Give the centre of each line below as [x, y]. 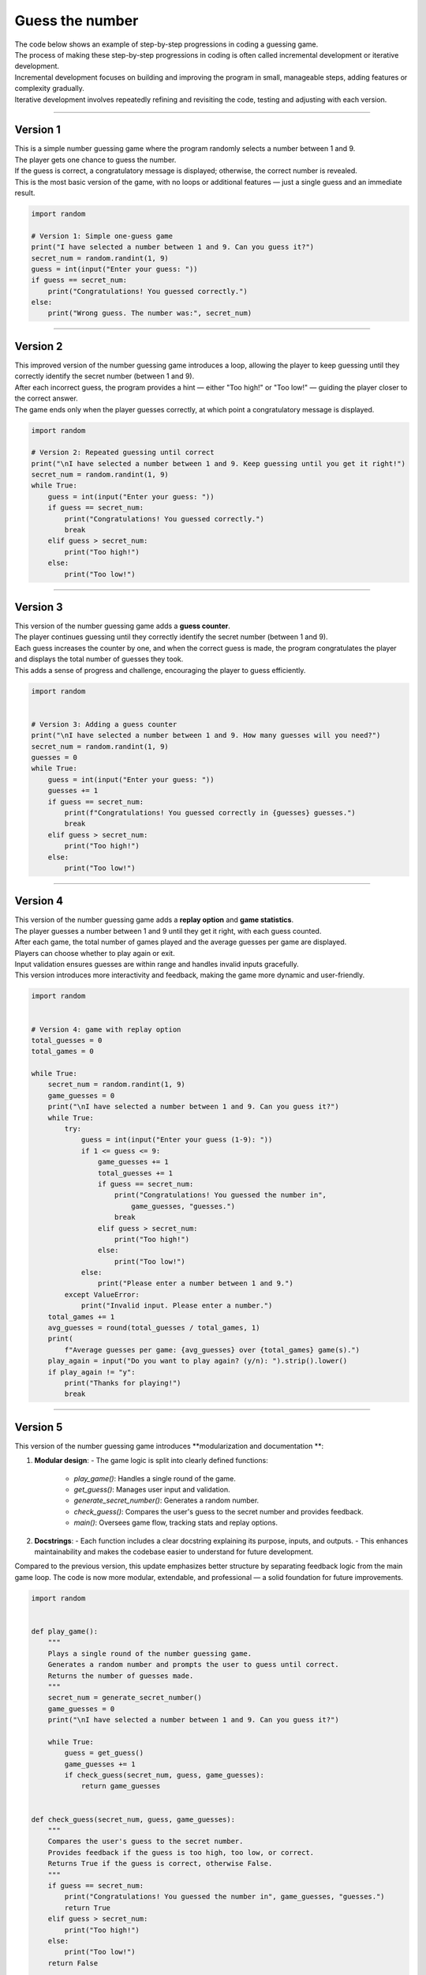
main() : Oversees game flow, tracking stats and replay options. [176, 1523]
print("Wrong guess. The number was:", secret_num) [150, 313]
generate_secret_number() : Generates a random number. [166, 1500]
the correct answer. [46, 398]
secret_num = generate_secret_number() [125, 1698]
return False [73, 1963]
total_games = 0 [63, 1051]
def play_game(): [65, 1631]
